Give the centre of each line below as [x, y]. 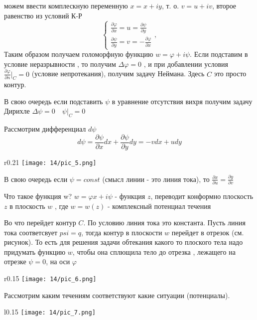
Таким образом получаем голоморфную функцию [79, 54]
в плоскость [27, 206]
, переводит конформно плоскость [202, 196]
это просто [230, 74]
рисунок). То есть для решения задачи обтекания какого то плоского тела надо [124, 242]
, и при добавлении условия [186, 64]
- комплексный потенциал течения [159, 206]
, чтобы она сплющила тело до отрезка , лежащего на [154, 251]
